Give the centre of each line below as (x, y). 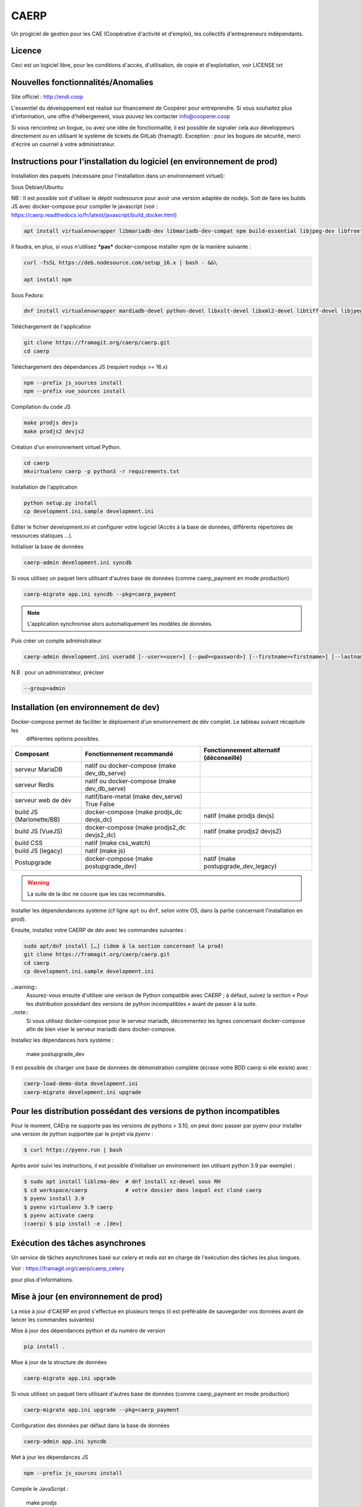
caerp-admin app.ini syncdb (65, 1442)
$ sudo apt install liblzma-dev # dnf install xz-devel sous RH (122, 1182)
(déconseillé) (223, 758)
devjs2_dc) (100, 835)
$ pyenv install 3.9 (54, 1199)
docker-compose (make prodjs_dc (134, 812)
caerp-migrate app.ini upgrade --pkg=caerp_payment (102, 1410)
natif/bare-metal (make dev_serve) (134, 797)
